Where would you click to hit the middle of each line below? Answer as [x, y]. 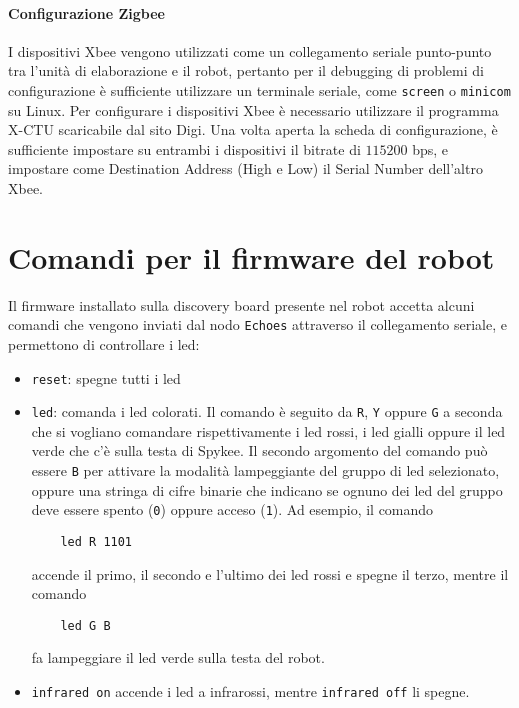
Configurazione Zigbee [86, 12]
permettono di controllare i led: [104, 343]
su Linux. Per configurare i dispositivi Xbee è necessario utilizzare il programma [253, 109]
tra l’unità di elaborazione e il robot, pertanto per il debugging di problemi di [246, 70]
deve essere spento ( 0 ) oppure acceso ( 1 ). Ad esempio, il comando [232, 509]
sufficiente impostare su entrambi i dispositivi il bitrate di [184, 148]
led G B [85, 625]
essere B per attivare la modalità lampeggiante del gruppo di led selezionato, [265, 470]
